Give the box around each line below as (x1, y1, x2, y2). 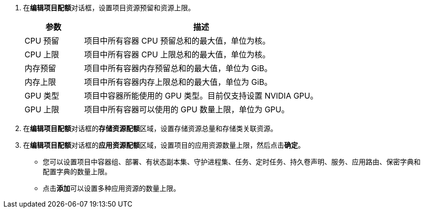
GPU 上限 (25, 105, 59, 114)
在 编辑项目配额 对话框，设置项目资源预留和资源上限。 (23, 3, 195, 12)
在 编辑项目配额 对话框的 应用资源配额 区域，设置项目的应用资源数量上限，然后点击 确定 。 (23, 141, 305, 149)
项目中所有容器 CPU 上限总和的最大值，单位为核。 (84, 50, 270, 59)
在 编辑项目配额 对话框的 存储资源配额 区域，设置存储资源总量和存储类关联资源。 (23, 124, 277, 132)
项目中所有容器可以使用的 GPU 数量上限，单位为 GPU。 (84, 105, 290, 114)
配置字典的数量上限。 (43, 167, 111, 176)
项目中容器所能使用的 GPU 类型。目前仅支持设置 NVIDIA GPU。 (84, 91, 318, 101)
